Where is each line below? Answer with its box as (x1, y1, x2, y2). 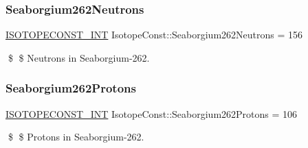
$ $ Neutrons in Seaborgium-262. (8, 50, 150, 64)
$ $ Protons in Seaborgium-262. (8, 129, 144, 144)
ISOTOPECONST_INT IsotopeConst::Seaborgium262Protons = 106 (5, 106, 298, 121)
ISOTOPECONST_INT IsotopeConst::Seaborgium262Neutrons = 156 (5, 27, 303, 42)
